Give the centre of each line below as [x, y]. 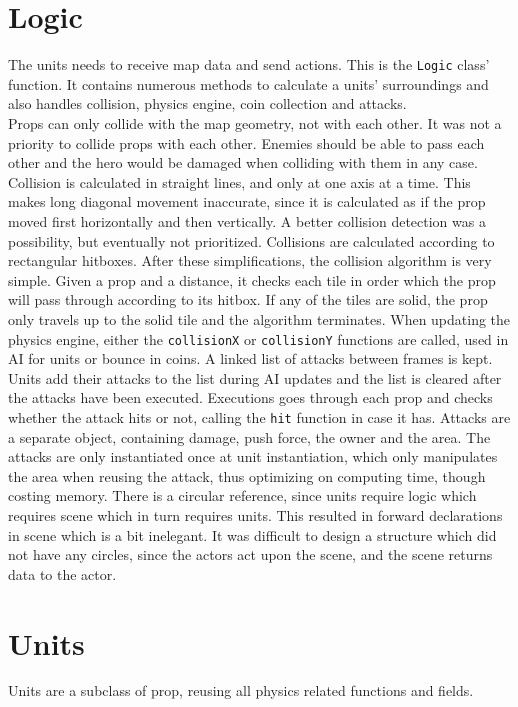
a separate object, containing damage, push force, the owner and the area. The [249, 436]
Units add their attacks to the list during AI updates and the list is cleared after [255, 377]
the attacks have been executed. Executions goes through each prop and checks [250, 397]
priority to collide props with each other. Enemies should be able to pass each [246, 142]
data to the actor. [62, 573]
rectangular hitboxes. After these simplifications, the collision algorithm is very [250, 260]
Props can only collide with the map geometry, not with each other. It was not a [255, 122]
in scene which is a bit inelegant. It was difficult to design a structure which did [252, 534]
